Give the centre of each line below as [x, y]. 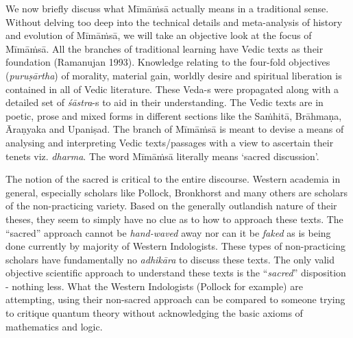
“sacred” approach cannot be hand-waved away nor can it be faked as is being [168, 232]
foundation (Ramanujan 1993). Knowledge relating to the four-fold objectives [168, 62]
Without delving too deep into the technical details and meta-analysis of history [174, 22]
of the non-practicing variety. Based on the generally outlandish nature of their [171, 206]
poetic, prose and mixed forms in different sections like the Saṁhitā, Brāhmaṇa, [174, 115]
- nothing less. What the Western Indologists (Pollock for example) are [154, 286]
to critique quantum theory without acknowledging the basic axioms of [154, 313]
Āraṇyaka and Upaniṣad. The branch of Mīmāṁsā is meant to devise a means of [175, 129]
